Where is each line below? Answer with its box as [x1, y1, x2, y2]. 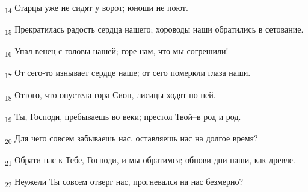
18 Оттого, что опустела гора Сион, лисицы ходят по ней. [5, 88, 216, 102]
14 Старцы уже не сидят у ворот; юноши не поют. [5, 1, 188, 15]
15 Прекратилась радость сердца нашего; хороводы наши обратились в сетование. [5, 23, 304, 37]
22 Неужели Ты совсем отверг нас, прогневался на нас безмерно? [5, 175, 244, 189]
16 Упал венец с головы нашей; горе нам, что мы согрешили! [5, 45, 229, 59]
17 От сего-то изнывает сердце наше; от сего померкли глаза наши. [5, 66, 251, 81]
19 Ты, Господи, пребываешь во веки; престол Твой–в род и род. [5, 110, 241, 124]
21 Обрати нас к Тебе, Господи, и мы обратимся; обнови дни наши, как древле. [5, 153, 295, 167]
